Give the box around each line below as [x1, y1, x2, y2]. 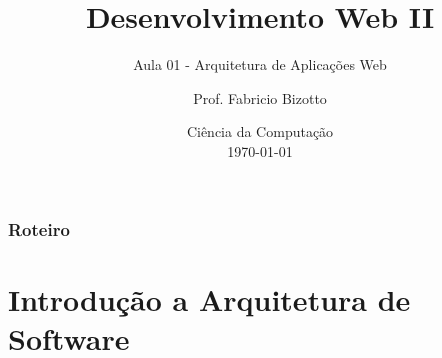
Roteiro [8, 216, 70, 241]
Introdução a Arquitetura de [8, 278, 411, 319]
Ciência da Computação [186, 121, 334, 142]
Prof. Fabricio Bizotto [193, 87, 327, 108]
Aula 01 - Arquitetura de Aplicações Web [133, 54, 387, 75]
